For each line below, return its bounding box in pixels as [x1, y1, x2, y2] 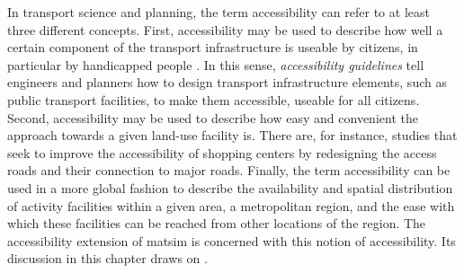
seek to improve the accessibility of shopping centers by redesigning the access [7, 143, 437, 162]
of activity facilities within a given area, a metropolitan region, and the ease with [7, 196, 455, 215]
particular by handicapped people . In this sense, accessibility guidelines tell [7, 55, 424, 74]
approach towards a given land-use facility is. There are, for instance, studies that [7, 126, 458, 145]
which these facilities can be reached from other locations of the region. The [7, 214, 426, 233]
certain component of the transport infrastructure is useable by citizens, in [7, 38, 418, 57]
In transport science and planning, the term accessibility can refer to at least [7, 3, 430, 21]
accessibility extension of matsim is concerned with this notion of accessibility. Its [7, 231, 456, 250]
